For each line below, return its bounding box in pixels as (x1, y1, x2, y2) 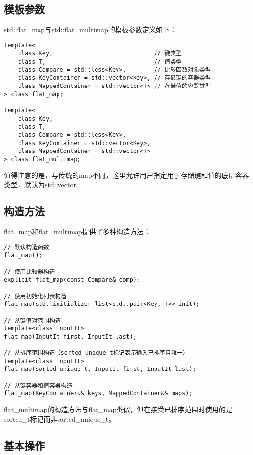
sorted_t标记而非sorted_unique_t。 (4, 413, 116, 424)
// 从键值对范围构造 (4, 317, 61, 324)
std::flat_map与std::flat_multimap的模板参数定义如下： (4, 24, 176, 35)
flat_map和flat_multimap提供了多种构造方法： (4, 226, 151, 237)
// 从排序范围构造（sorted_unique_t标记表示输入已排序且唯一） (4, 349, 189, 357)
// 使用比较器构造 (4, 268, 55, 275)
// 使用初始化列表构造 (4, 292, 67, 300)
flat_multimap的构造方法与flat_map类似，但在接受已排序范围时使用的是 (4, 404, 233, 414)
